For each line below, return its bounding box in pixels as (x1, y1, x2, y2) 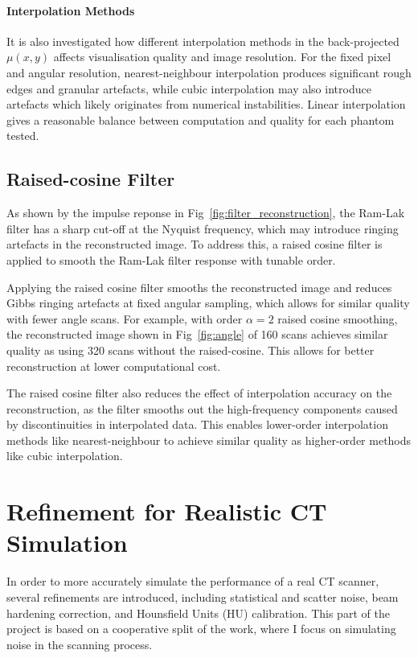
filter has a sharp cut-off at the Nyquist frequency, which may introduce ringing (6, 220, 399, 236)
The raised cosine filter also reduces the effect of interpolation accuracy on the (6, 385, 392, 401)
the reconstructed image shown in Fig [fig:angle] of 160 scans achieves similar (6, 326, 388, 343)
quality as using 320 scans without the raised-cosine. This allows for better (6, 341, 375, 358)
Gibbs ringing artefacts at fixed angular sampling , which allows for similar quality (6, 294, 410, 311)
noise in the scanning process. (6, 635, 153, 652)
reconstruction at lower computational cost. (6, 357, 221, 374)
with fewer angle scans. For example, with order (6, 310, 243, 327)
